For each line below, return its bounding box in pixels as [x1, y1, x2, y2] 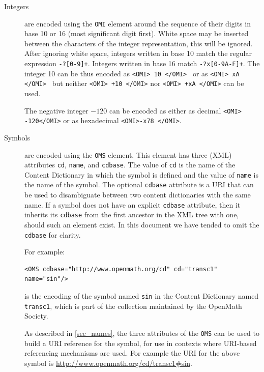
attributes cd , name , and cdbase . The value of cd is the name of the [24, 159, 236, 170]
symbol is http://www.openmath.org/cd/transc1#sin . [24, 357, 192, 368]
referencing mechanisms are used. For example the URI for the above [24, 348, 240, 358]
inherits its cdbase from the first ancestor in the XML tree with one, [24, 209, 239, 220]
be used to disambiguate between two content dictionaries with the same [24, 189, 251, 200]
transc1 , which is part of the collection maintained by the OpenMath [24, 300, 242, 311]
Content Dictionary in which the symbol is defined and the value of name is [24, 169, 259, 180]
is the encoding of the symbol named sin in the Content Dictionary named [24, 291, 259, 301]
